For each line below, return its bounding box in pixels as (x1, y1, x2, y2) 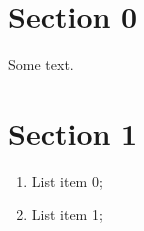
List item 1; (31, 204, 103, 225)
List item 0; (31, 170, 103, 191)
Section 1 (8, 112, 138, 153)
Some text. (8, 54, 74, 75)
